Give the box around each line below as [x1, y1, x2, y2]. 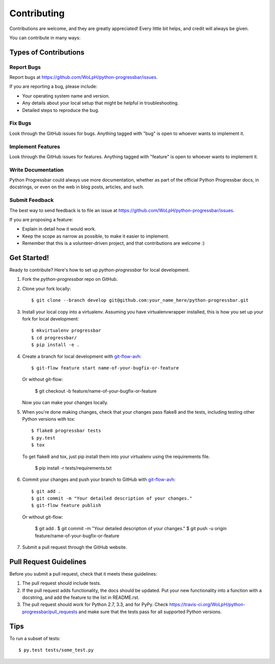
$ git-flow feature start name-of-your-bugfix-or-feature [31, 365, 179, 371]
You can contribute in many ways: [9, 35, 81, 41]
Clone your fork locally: [22, 285, 71, 292]
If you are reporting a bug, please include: [9, 83, 98, 90]
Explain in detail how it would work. [22, 226, 96, 232]
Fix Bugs [9, 120, 32, 127]
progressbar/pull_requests [22, 609, 77, 615]
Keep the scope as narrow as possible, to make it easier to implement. [22, 233, 170, 239]
